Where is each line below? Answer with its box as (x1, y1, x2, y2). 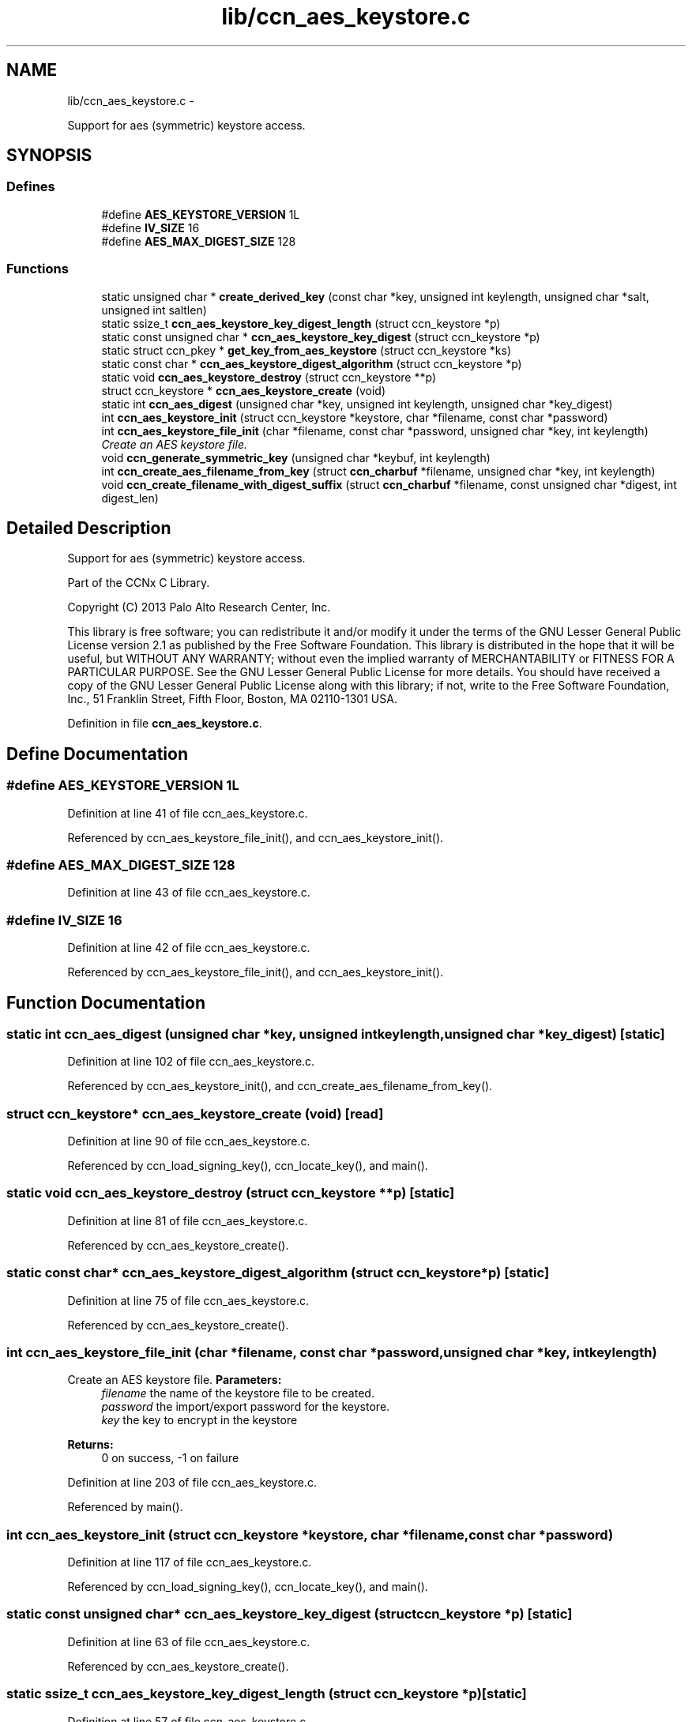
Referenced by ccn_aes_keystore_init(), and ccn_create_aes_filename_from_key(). (67, 1079, 493, 1093)
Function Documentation (6, 992, 205, 1013)
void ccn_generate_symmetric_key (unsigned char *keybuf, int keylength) (101, 450, 491, 464)
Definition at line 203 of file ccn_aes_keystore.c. (67, 1476, 318, 1490)
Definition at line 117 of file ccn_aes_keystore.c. (67, 1555, 312, 1570)
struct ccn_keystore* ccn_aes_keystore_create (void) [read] (6, 1105, 384, 1122)
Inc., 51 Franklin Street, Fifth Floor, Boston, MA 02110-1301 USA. (67, 692, 397, 706)
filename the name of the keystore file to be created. (101, 1386, 374, 1401)
